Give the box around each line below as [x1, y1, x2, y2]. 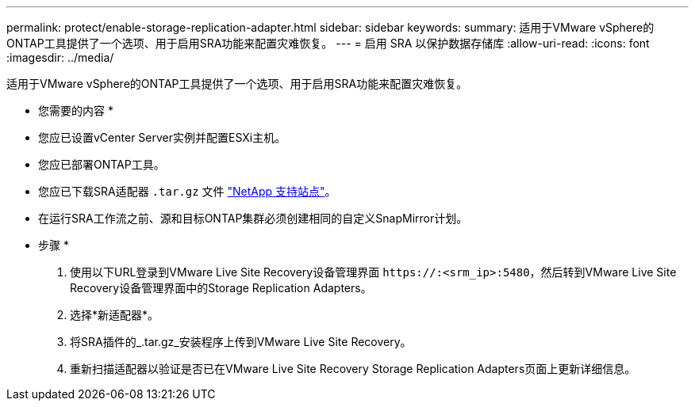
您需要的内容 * [38, 104, 113, 117]
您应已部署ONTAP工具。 [38, 158, 165, 171]
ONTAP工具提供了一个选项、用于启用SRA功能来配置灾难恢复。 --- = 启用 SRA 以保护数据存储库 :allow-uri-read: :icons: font [6, 36, 650, 50]
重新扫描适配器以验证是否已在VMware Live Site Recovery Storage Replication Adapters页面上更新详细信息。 [70, 362, 636, 375]
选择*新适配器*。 [70, 308, 159, 321]
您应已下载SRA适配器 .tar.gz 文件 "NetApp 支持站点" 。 [38, 184, 336, 198]
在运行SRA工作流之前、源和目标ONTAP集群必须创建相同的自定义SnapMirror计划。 [38, 211, 468, 225]
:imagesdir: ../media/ [6, 51, 114, 64]
